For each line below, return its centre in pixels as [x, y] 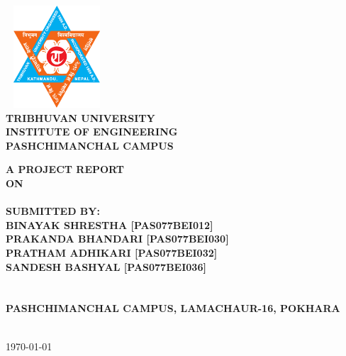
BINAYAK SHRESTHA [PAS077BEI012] [110, 224]
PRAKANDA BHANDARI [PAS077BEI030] [117, 239]
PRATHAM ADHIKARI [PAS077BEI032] [112, 252]
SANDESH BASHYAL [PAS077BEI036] [106, 266]
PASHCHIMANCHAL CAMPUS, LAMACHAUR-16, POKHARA [173, 308]
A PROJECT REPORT [65, 169]
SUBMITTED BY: [53, 211]
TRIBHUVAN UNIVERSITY [80, 117]
